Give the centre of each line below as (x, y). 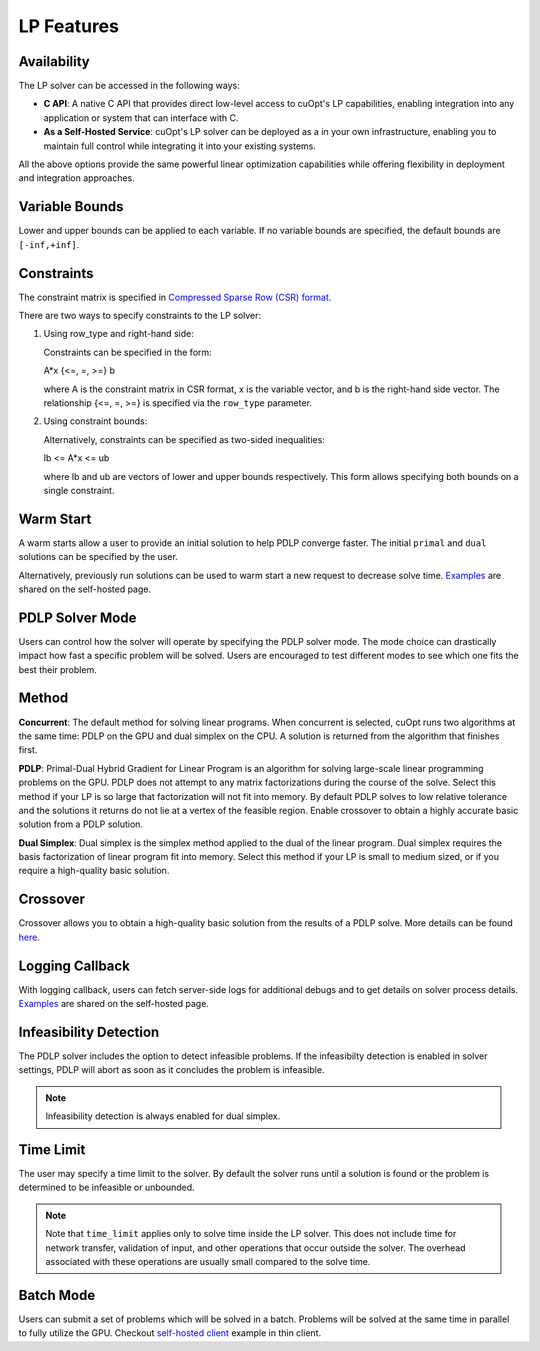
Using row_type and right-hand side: (118, 334)
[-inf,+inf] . (49, 244)
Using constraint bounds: (95, 421)
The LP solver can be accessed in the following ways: (129, 86)
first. (28, 750)
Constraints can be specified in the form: (127, 352)
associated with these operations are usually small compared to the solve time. (208, 1262)
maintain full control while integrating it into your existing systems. (180, 146)
